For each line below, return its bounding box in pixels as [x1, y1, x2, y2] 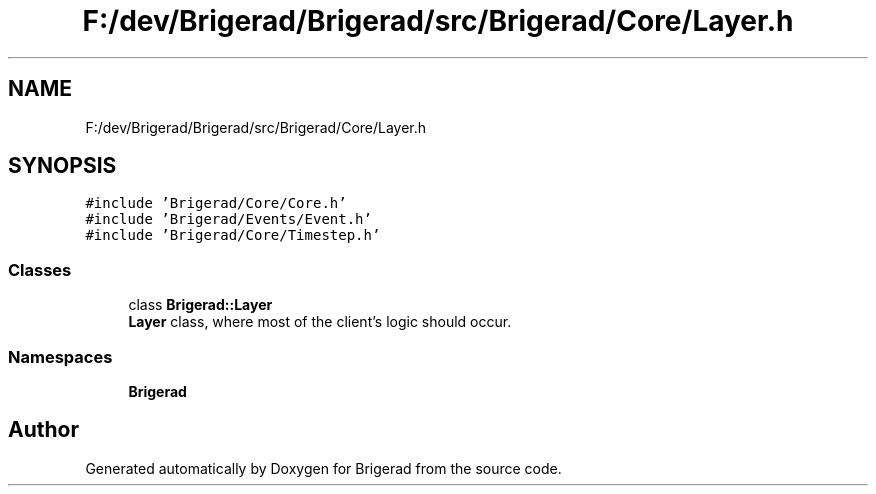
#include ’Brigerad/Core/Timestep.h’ [85, 227, 381, 244]
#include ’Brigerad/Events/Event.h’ [85, 211, 372, 228]
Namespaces [8, 346, 113, 367]
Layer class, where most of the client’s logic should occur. [128, 313, 512, 331]
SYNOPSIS [8, 153, 117, 179]
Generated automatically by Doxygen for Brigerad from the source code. [85, 459, 562, 477]
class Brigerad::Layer [128, 296, 273, 314]
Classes [8, 259, 72, 280]
